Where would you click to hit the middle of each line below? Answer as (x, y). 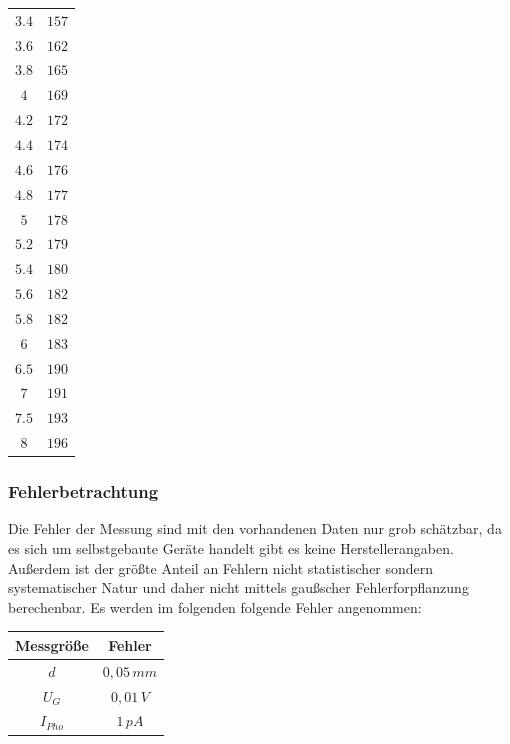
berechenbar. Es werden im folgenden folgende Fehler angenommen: (215, 606)
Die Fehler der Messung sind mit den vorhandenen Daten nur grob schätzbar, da (255, 528)
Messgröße (52, 644)
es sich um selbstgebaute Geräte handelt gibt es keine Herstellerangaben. (231, 548)
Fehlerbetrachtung (83, 491)
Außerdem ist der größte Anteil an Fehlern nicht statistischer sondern (221, 567)
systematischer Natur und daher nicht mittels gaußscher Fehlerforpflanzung (238, 587)
